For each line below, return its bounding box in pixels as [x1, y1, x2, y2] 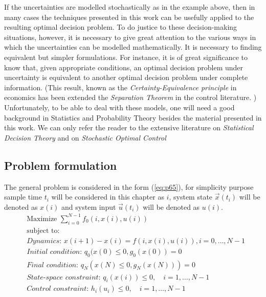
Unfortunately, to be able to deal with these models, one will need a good [4, 102, 235, 112]
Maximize [27, 215, 57, 223]
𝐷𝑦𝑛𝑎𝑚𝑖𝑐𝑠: [27, 237, 62, 245]
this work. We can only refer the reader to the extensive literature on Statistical [4, 122, 254, 133]
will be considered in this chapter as [51, 191, 164, 202]
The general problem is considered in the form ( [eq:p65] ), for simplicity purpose [4, 181, 254, 192]
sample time [4, 191, 42, 202]
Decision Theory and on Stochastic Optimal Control [4, 132, 166, 143]
